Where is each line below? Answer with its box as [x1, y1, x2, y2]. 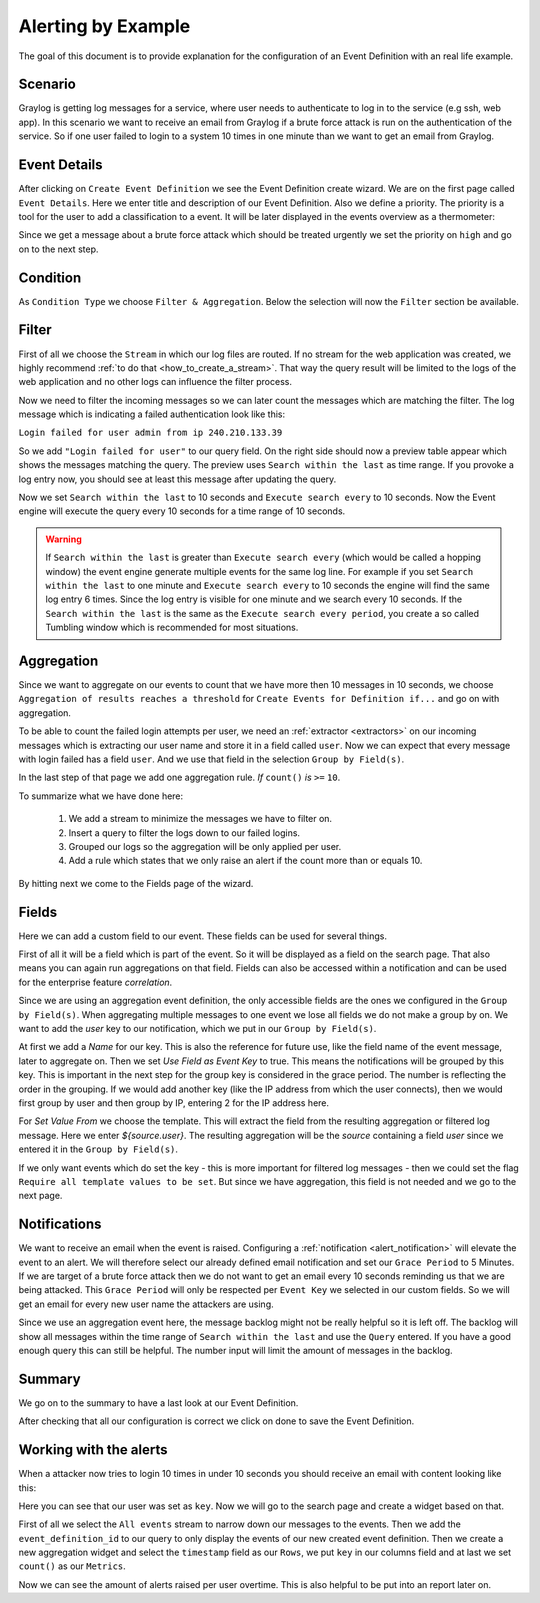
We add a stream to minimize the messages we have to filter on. [68, 813, 333, 825]
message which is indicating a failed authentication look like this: [18, 408, 285, 420]
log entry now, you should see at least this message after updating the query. [18, 473, 337, 485]
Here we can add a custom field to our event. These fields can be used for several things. [18, 930, 388, 942]
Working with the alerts [18, 1441, 168, 1459]
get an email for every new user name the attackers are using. [18, 1298, 274, 1310]
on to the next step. [18, 243, 99, 255]
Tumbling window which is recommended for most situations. [45, 621, 299, 634]
